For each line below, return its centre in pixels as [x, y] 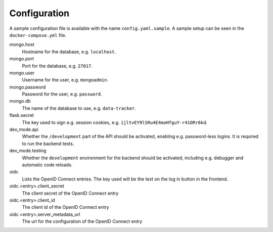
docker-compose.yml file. [38, 35]
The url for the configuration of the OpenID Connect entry [82, 221]
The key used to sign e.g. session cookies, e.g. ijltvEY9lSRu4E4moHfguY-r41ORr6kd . [115, 122]
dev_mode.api [24, 129]
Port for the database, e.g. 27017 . [57, 66]
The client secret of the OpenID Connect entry [70, 193]
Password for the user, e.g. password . [62, 94]
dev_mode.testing [28, 151]
